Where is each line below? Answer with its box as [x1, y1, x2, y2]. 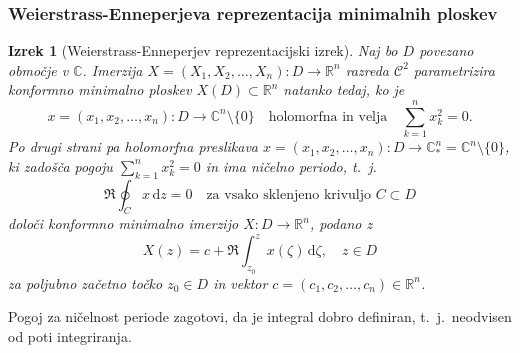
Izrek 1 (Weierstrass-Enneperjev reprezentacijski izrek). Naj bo [8, 40, 398, 61]
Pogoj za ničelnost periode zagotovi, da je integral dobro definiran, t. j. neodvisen [8, 306, 512, 327]
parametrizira [413, 59, 495, 80]
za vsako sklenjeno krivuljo [206, 187, 372, 202]
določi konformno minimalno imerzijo [8, 213, 239, 234]
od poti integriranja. [8, 325, 132, 346]
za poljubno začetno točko [8, 272, 163, 293]
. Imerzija [82, 59, 143, 80]
